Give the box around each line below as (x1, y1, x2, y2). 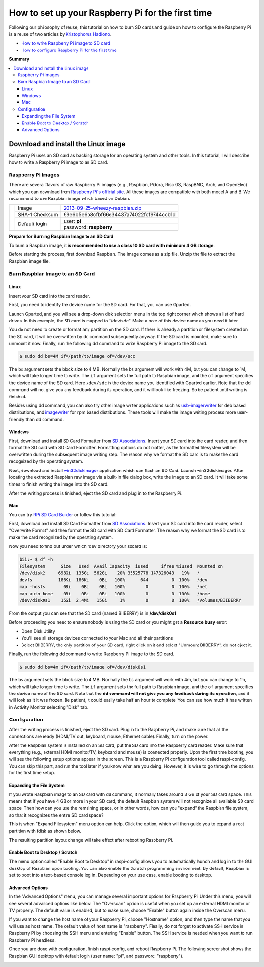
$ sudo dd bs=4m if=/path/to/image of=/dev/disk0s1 (19, 664, 146, 670)
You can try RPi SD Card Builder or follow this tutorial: (9, 512, 117, 518)
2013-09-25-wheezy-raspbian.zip (64, 204, 142, 211)
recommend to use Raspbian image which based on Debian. (9, 196, 131, 201)
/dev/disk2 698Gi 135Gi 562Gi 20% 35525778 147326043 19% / (19, 570, 200, 576)
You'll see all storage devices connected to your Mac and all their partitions (21, 635, 173, 641)
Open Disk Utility (21, 628, 56, 634)
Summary (9, 56, 29, 62)
